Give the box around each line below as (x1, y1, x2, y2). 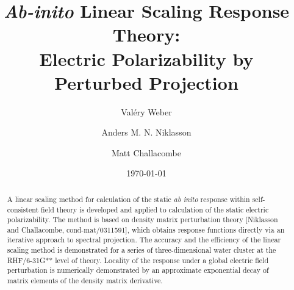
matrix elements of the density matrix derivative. (7, 275, 163, 286)
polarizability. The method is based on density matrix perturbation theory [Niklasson (7, 214, 278, 225)
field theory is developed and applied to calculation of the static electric (41, 204, 269, 214)
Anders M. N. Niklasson (101, 126, 192, 139)
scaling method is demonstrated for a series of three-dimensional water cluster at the (7, 245, 276, 255)
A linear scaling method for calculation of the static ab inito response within (7, 194, 250, 204)
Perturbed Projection (54, 70, 238, 95)
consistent (7, 204, 39, 214)
